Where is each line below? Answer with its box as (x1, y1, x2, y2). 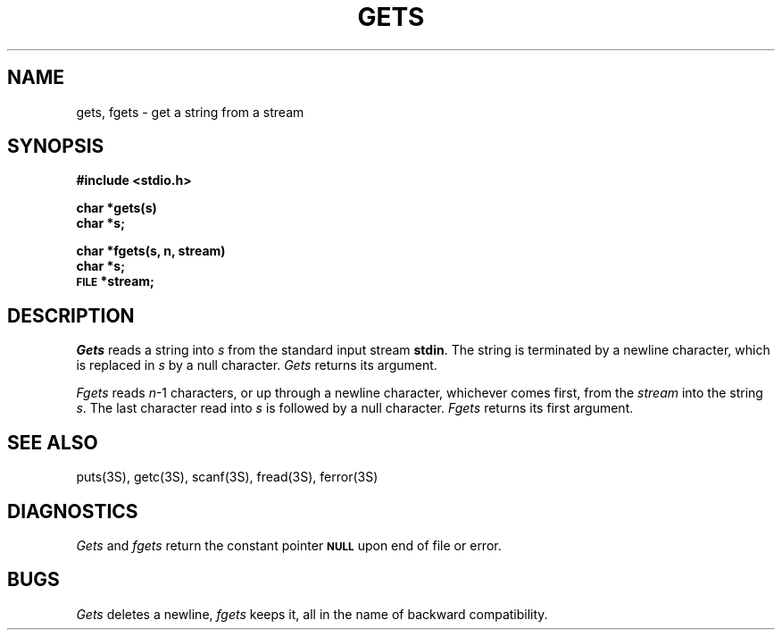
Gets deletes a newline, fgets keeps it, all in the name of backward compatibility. (76, 606, 548, 622)
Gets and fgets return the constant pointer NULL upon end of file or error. (76, 537, 502, 553)
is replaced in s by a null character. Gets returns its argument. (76, 357, 437, 373)
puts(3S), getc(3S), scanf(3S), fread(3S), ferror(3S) (76, 469, 379, 485)
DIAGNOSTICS (7, 499, 138, 523)
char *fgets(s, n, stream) (76, 243, 226, 259)
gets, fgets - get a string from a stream (76, 104, 304, 120)
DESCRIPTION (7, 304, 135, 327)
